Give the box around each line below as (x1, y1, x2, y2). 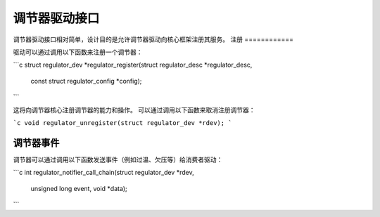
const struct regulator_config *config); (30, 77, 142, 85)
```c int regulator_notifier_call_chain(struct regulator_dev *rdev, (13, 169, 194, 177)
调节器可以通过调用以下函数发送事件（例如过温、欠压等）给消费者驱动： (13, 155, 223, 164)
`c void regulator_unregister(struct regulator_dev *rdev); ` (13, 119, 232, 126)
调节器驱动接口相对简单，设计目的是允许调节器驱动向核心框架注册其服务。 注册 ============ (13, 35, 294, 44)
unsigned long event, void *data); (30, 184, 128, 192)
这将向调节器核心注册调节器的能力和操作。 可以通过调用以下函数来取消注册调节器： (13, 105, 255, 114)
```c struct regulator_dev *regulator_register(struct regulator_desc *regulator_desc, (13, 60, 253, 70)
